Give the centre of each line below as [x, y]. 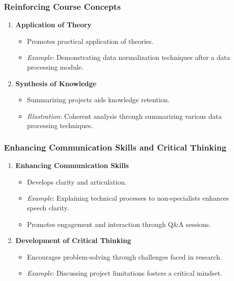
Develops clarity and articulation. [77, 181]
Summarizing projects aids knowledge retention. [98, 100]
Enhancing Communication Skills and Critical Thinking [115, 147]
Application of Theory [53, 25]
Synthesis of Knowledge [56, 83]
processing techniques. [60, 125]
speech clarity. [48, 207]
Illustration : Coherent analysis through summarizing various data [124, 116]
